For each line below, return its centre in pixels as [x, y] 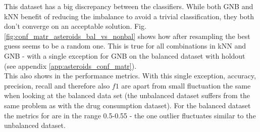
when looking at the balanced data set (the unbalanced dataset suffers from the [127, 95]
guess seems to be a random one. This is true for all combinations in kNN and [125, 46]
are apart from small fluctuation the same [186, 85]
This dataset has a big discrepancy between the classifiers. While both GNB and [129, 6]
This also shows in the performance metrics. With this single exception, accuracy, [130, 76]
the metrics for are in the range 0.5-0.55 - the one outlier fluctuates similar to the [130, 115]
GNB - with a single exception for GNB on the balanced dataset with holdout [125, 55]
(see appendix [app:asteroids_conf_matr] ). [70, 65]
